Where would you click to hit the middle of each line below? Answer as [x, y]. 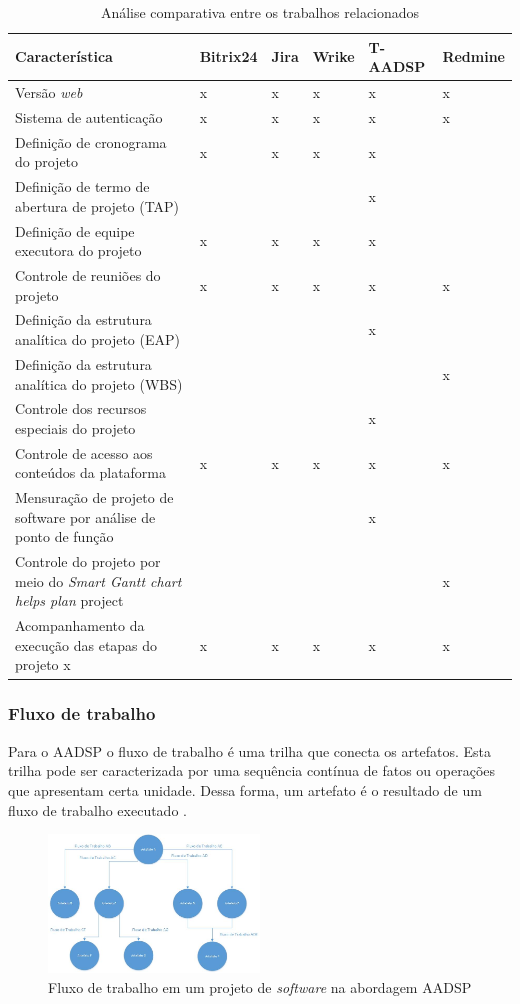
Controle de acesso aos [84, 452]
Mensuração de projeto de [94, 497]
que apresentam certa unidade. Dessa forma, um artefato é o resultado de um [245, 789]
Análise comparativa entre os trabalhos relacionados [260, 12]
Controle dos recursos [81, 408]
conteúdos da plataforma [91, 472]
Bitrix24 [228, 56]
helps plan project [69, 600]
